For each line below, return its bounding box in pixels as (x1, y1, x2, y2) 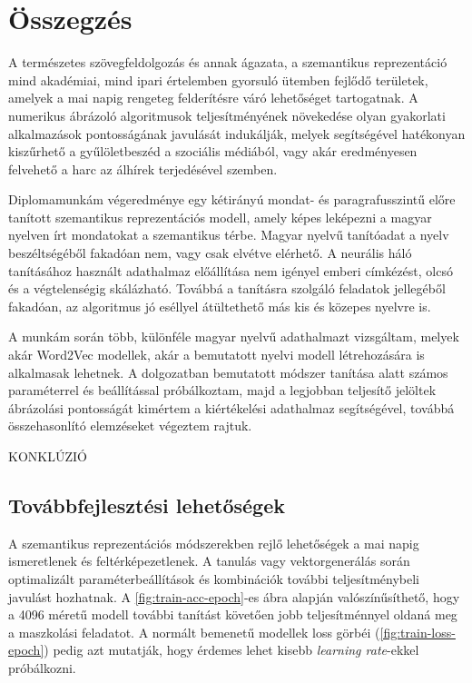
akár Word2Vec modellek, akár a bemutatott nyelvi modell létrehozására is (8, 345, 425, 364)
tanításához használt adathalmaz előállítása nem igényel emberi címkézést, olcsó (8, 261, 453, 280)
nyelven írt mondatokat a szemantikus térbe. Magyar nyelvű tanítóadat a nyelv (8, 225, 449, 244)
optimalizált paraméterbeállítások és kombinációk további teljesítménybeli (8, 569, 419, 588)
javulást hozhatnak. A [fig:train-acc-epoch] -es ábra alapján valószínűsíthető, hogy (8, 587, 460, 606)
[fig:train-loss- (379, 622, 456, 641)
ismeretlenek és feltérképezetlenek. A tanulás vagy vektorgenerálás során (8, 551, 410, 570)
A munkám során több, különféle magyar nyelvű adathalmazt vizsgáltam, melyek (8, 327, 459, 346)
